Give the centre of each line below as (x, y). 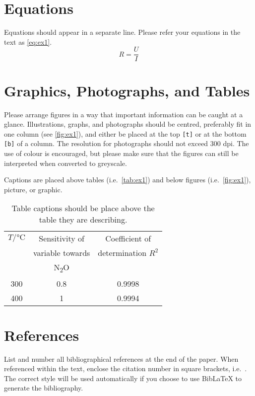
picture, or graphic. (33, 189)
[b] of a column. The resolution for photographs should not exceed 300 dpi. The (127, 143)
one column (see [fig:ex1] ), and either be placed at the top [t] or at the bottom (125, 133)
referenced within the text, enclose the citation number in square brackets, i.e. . (126, 368)
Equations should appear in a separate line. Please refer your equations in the (122, 32)
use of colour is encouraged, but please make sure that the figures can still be (121, 153)
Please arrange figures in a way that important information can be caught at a (124, 114)
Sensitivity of (62, 238)
